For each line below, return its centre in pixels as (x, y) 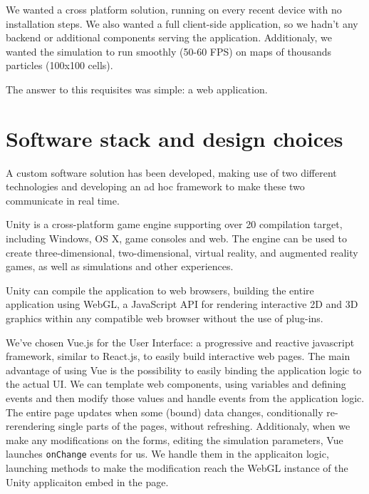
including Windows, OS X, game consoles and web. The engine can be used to (177, 238)
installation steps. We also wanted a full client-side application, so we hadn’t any (182, 23)
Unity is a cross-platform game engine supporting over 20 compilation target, (174, 224)
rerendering (31, 426)
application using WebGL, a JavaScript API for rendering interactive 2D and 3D (182, 304)
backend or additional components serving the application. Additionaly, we (169, 37)
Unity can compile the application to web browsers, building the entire (160, 290)
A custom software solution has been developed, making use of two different (171, 172)
